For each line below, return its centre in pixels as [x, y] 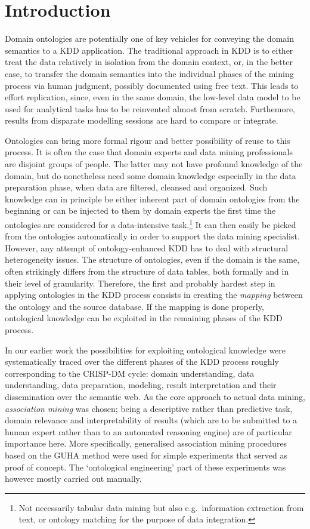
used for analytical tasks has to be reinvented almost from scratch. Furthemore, [150, 108]
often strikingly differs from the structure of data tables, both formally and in [147, 271]
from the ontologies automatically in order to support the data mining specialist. [152, 236]
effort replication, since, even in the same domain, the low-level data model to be [153, 97]
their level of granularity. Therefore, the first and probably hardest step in [140, 283]
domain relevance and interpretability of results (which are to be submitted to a [151, 420]
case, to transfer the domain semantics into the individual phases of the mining [149, 73]
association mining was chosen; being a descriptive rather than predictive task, [149, 408]
